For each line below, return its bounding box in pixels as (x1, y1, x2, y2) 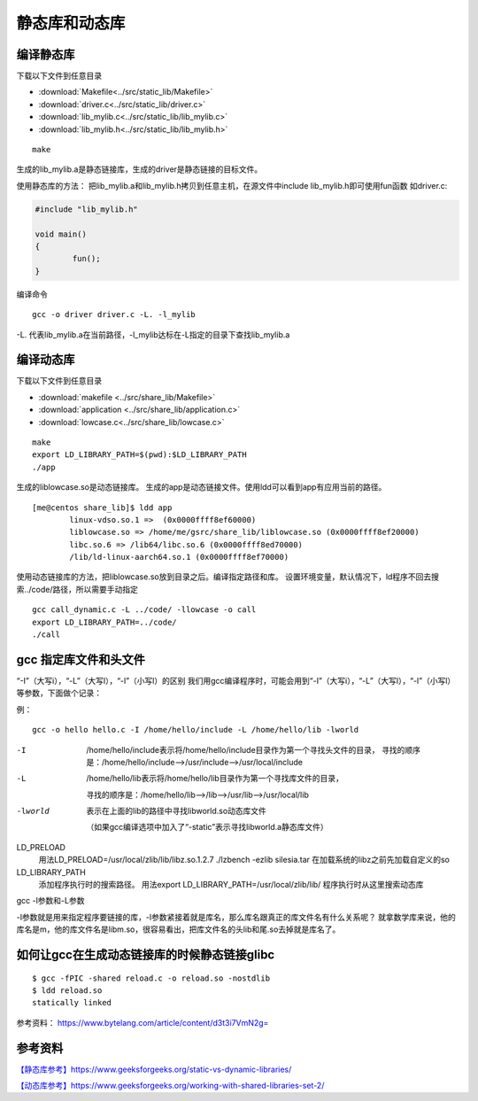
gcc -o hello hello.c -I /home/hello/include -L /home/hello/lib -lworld (32, 725, 359, 735)
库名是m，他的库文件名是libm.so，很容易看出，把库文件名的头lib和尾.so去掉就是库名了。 (16, 924, 341, 934)
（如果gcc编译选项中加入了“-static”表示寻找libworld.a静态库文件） (86, 822, 328, 833)
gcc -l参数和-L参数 (16, 896, 85, 906)
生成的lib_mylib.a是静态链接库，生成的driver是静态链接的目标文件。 (16, 164, 263, 174)
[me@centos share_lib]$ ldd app (32, 502, 173, 513)
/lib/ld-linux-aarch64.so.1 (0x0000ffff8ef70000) (69, 552, 289, 562)
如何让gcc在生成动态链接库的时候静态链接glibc (16, 948, 275, 963)
